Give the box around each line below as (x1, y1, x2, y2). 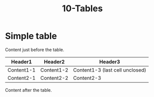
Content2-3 (73, 74, 102, 81)
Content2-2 (40, 74, 69, 81)
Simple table (5, 30, 57, 42)
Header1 (11, 58, 32, 65)
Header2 (44, 58, 65, 65)
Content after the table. (5, 87, 52, 93)
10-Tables (62, 3, 103, 14)
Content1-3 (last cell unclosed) (73, 67, 147, 73)
